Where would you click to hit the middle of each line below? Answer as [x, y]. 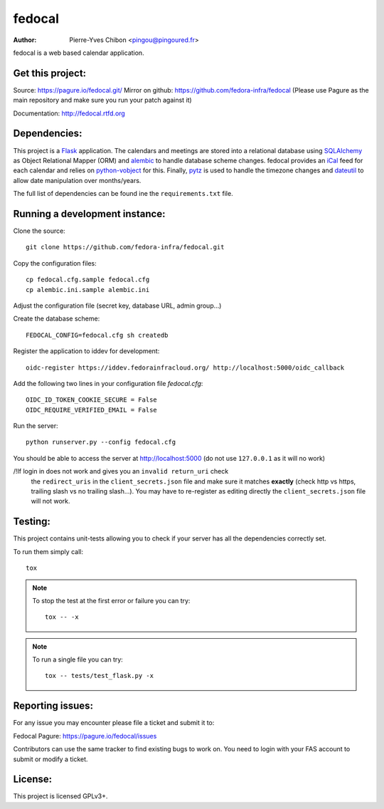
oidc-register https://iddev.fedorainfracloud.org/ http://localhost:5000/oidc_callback [185, 367]
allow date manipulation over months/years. [77, 180]
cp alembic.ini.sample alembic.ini [88, 289]
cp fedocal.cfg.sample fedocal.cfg [88, 280]
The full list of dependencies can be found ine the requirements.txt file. [123, 194]
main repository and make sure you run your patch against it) [102, 100]
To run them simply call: [48, 551]
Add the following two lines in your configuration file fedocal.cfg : [108, 383]
